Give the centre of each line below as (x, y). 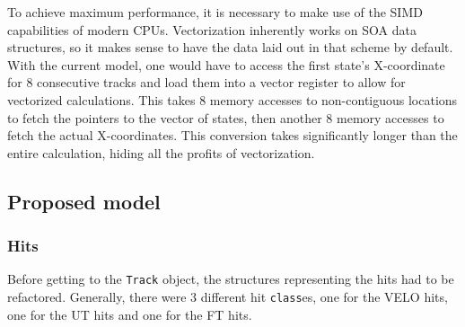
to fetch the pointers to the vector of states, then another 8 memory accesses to (226, 117)
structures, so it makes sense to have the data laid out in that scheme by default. (230, 47)
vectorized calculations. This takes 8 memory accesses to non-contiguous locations (232, 99)
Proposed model (84, 201)
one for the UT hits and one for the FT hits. (130, 314)
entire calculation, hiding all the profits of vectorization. (161, 152)
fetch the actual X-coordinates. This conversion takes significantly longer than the (232, 135)
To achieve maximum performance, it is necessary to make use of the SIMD (215, 12)
